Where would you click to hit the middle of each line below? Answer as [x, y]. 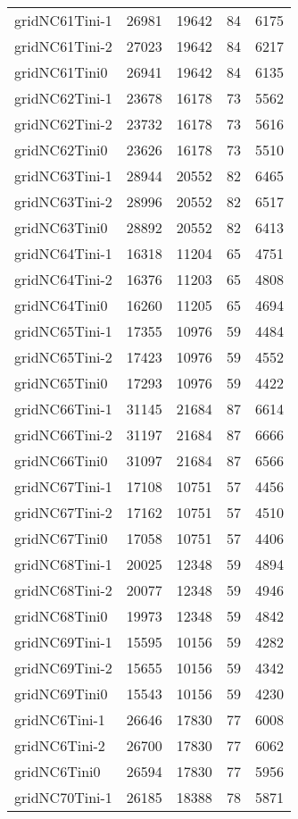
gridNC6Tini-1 [60, 719]
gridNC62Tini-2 [63, 124]
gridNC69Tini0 [61, 694]
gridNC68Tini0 [61, 616]
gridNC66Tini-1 [63, 409]
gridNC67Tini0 [61, 538]
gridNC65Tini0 [61, 383]
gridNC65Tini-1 [63, 331]
